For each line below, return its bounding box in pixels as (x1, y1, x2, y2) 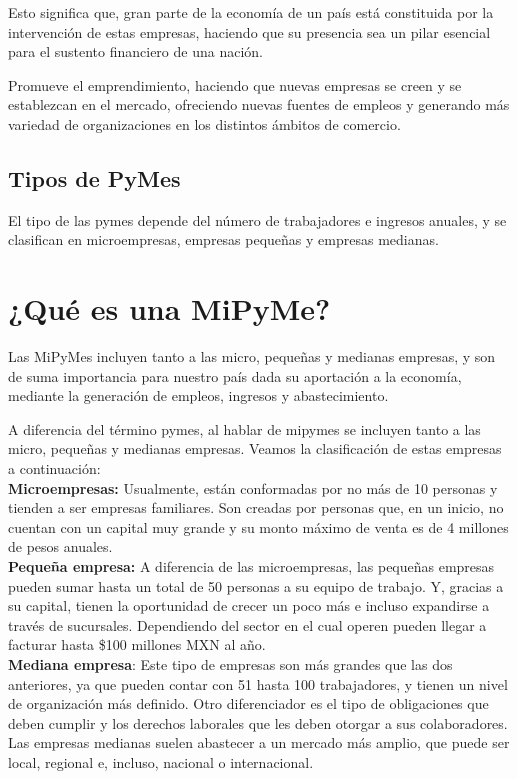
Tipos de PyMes (8, 162, 181, 193)
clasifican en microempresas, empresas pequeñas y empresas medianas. (8, 229, 439, 250)
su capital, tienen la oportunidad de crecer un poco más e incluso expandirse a (8, 595, 490, 616)
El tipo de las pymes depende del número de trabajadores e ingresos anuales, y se (8, 209, 507, 230)
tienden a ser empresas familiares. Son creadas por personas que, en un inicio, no (8, 497, 504, 518)
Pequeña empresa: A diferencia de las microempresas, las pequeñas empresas (8, 556, 495, 577)
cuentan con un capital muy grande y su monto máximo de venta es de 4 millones (8, 516, 509, 537)
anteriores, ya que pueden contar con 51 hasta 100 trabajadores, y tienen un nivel (8, 673, 508, 694)
